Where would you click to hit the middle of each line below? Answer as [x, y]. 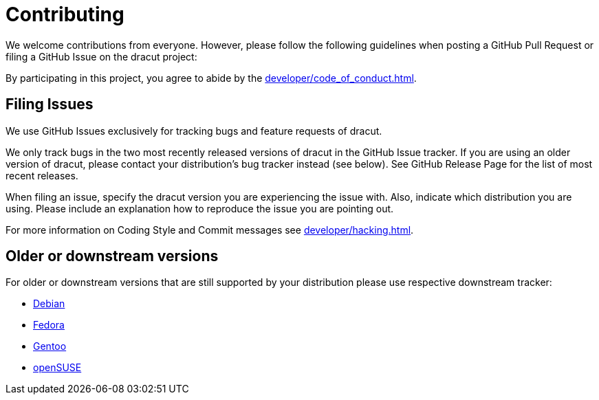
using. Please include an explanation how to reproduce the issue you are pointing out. [200, 208]
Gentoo [50, 346]
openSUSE [57, 368]
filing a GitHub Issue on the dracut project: [101, 56]
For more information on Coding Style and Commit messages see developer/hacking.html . [210, 230]
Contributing [65, 14]
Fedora [49, 325]
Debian [49, 304]
